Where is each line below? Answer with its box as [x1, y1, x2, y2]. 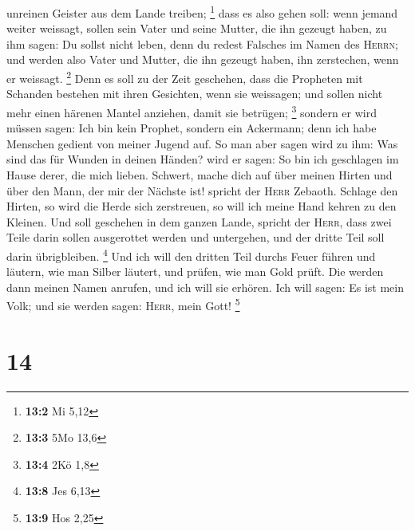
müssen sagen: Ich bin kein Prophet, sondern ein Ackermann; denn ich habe [6, 120, 377, 136]
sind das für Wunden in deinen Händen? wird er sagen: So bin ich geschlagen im [6, 151, 399, 167]
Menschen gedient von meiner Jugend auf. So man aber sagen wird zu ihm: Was [6, 135, 398, 151]
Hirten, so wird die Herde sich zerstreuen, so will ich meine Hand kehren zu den [6, 198, 397, 214]
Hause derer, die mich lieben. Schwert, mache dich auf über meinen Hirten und [6, 166, 393, 183]
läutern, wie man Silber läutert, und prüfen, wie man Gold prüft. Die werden [6, 263, 384, 280]
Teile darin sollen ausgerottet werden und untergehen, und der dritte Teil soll [6, 229, 385, 246]
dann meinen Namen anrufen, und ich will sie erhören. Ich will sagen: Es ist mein [6, 278, 405, 295]
